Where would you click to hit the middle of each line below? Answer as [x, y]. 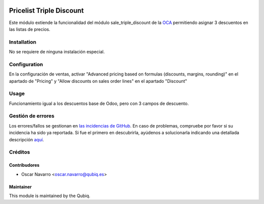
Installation [23, 42]
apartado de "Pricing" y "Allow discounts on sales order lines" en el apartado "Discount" [98, 81]
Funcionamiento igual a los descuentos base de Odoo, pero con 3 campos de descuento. [99, 103]
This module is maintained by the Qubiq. [50, 196]
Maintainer [20, 187]
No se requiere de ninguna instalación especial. [57, 52]
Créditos [20, 152]
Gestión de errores [32, 116]
